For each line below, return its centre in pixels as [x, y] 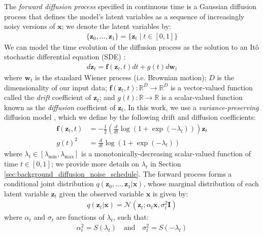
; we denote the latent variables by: [116, 26]
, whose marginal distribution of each [201, 183]
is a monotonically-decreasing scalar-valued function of [166, 154]
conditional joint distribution [49, 183]
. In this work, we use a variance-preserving [191, 107]
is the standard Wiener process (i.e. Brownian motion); [121, 77]
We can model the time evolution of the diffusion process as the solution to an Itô [131, 46]
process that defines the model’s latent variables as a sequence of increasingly [124, 16]
